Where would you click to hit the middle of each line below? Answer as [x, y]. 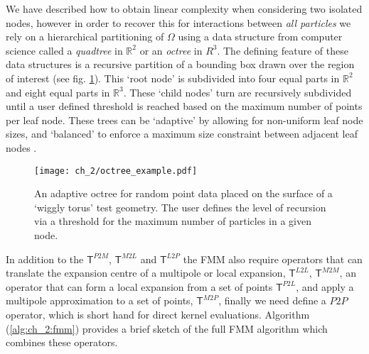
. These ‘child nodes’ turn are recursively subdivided [237, 92]
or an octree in [171, 50]
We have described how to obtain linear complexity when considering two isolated [184, 9]
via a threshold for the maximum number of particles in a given [173, 221]
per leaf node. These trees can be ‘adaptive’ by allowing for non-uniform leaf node [184, 120]
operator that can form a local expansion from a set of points [139, 286]
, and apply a [325, 286]
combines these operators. [62, 342]
